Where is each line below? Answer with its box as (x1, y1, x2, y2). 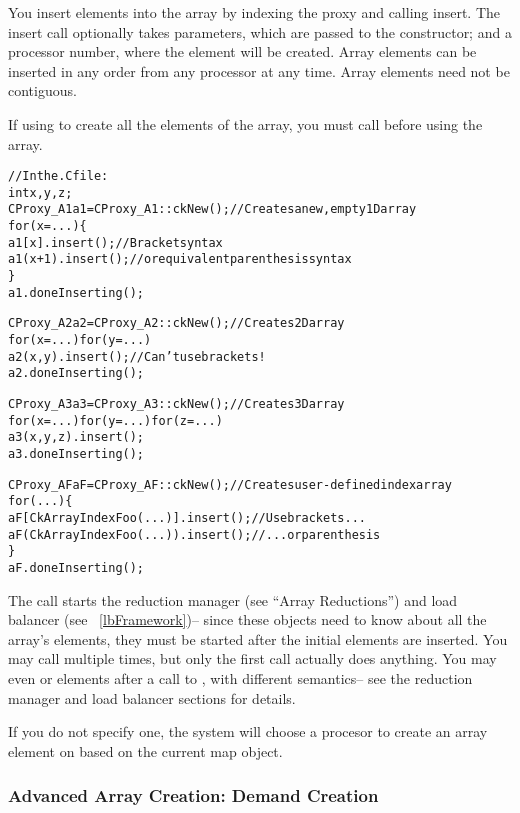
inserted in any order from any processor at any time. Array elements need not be (8, 60, 510, 81)
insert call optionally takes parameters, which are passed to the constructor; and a (8, 21, 512, 42)
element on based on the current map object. (8, 740, 283, 761)
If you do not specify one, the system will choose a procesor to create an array (8, 721, 488, 742)
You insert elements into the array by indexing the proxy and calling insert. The (8, 2, 500, 22)
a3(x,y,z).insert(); (8, 430, 145, 445)
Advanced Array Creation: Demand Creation (8, 783, 379, 808)
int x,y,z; (8, 185, 73, 200)
